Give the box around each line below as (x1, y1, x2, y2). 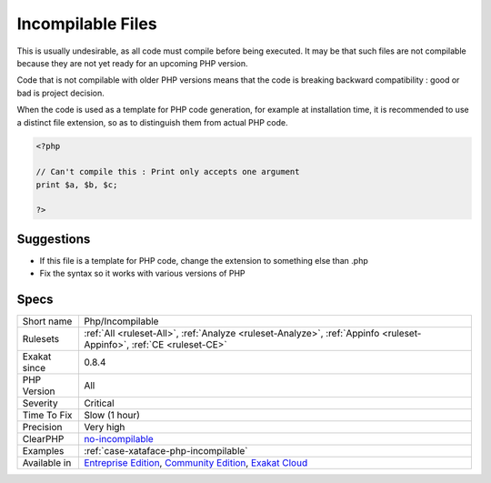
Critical (83, 397, 115, 409)
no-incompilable (83, 433, 154, 446)
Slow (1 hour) (83, 409, 141, 422)
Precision (22, 421, 63, 434)
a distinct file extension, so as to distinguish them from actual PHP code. (16, 116, 288, 127)
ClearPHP (22, 433, 65, 446)
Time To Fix (22, 409, 73, 422)
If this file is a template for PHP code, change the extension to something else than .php (39, 255, 368, 266)
